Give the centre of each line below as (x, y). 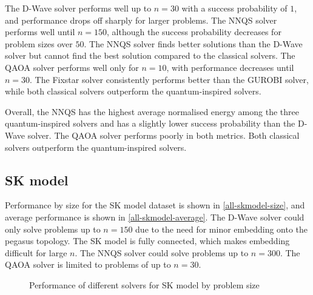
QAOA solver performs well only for (72, 67)
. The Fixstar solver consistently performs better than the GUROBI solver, (169, 79)
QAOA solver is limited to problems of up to (88, 264)
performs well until (40, 32)
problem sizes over (39, 43)
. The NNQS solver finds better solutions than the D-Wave (193, 43)
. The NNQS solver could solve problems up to (162, 252)
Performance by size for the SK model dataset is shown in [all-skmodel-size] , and (155, 205)
